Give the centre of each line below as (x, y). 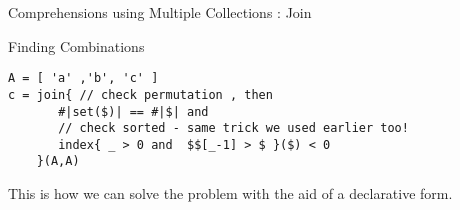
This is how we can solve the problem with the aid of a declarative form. (230, 193)
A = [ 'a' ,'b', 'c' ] (83, 78)
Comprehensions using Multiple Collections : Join (160, 12)
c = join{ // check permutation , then (140, 94)
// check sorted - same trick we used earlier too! (233, 128)
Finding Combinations (76, 45)
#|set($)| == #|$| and (133, 111)
